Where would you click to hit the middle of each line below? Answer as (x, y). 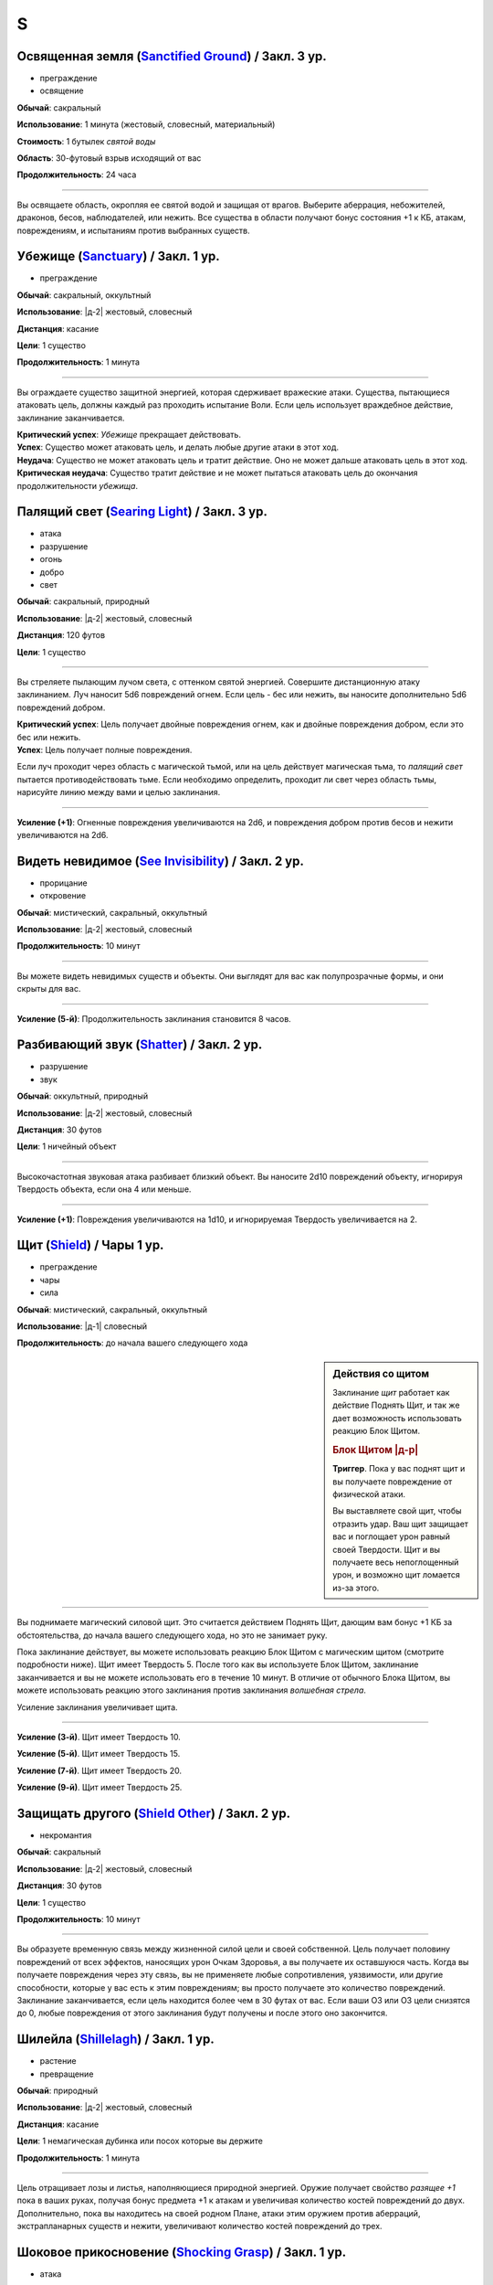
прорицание (63, 883)
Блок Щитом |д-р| (376, 1451)
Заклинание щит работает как (391, 1393)
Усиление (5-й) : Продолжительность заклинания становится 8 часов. (154, 1018)
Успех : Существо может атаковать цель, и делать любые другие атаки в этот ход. (178, 447)
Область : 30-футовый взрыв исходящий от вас (109, 158)
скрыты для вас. (49, 989)
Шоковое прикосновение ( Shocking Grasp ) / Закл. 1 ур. (182, 2252)
